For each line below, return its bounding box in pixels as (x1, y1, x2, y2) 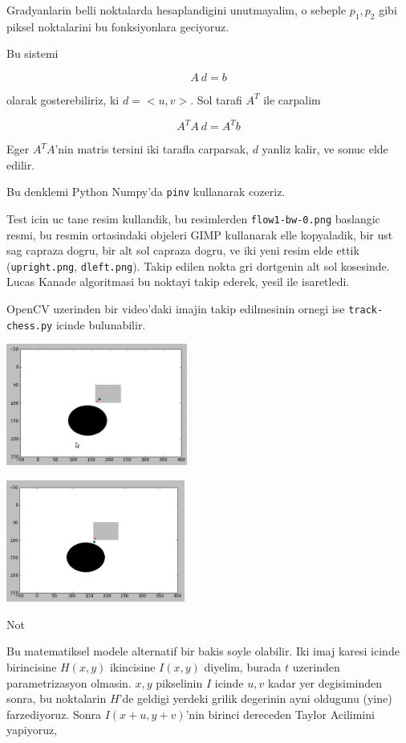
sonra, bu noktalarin (6, 690, 107, 707)
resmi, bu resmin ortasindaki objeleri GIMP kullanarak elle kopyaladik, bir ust (6, 226, 393, 243)
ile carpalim (263, 91, 321, 108)
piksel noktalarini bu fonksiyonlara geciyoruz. (6, 18, 229, 35)
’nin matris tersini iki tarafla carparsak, (55, 141, 249, 157)
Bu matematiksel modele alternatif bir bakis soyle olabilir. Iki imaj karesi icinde (6, 643, 400, 659)
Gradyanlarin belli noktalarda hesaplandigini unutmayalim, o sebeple (6, 2, 347, 18)
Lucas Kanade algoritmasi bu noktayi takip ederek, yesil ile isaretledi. (6, 273, 350, 290)
